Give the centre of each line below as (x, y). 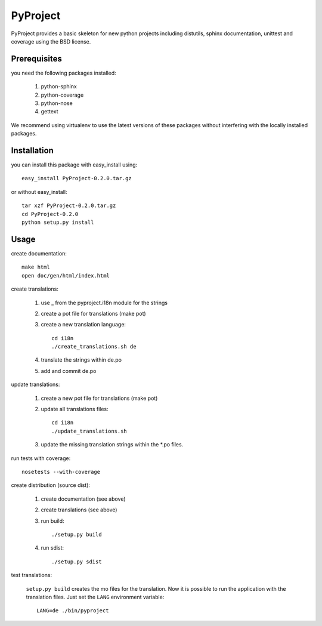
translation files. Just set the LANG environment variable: (95, 597)
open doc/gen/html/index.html (66, 275)
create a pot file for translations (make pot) (93, 313)
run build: (52, 521)
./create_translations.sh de (94, 347)
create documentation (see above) (83, 499)
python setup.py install (58, 223)
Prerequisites (36, 59)
